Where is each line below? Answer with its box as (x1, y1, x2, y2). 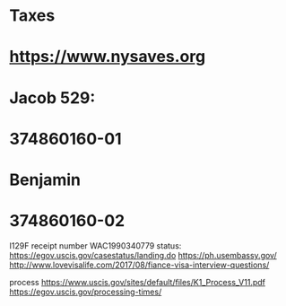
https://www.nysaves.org (9, 47, 206, 67)
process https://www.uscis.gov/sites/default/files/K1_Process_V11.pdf (9, 276, 266, 287)
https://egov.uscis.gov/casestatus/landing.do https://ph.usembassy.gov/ (9, 249, 277, 260)
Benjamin (9, 170, 82, 189)
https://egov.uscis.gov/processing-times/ (9, 286, 162, 297)
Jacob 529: (9, 87, 96, 108)
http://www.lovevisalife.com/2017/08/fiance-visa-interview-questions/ (9, 259, 270, 270)
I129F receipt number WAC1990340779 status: (9, 240, 182, 251)
